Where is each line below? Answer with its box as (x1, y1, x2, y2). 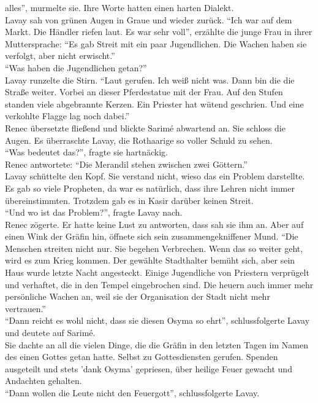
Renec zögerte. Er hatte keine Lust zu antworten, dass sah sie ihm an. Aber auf (5, 217, 304, 230)
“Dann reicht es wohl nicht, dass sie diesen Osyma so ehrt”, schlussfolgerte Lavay (5, 314, 310, 327)
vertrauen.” (5, 302, 46, 315)
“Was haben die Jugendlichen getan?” (5, 61, 147, 74)
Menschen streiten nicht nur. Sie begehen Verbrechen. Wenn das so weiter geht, (5, 241, 303, 254)
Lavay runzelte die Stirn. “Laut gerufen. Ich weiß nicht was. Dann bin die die (5, 73, 295, 86)
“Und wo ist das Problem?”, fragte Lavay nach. (5, 206, 183, 219)
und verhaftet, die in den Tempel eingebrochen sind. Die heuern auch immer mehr (5, 278, 314, 291)
